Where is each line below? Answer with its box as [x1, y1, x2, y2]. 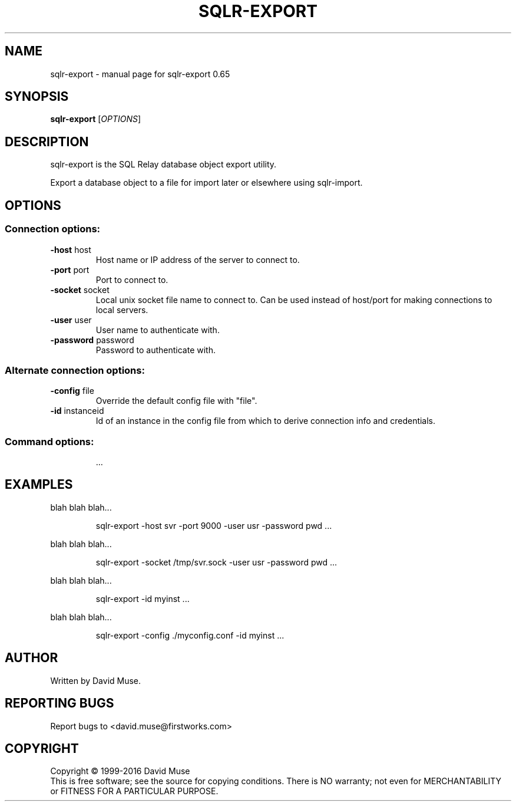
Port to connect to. [95, 274, 168, 285]
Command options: [5, 435, 94, 448]
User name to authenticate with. [95, 324, 220, 335]
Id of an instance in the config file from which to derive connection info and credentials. [95, 416, 436, 426]
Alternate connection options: [5, 364, 145, 376]
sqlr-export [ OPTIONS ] [50, 114, 141, 124]
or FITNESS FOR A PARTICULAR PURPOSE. [50, 786, 219, 797]
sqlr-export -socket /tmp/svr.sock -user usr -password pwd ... [95, 557, 338, 567]
